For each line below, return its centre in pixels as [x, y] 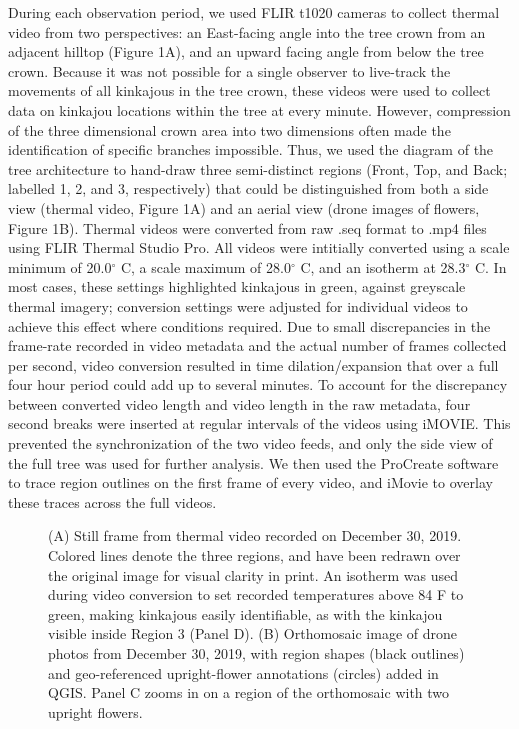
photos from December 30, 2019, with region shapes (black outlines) [256, 653]
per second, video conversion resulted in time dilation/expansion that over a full [253, 364]
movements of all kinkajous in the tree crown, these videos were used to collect [249, 90]
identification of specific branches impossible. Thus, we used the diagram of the [251, 149]
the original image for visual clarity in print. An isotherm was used [253, 574]
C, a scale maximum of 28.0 [205, 266]
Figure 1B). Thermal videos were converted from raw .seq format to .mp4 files [247, 227]
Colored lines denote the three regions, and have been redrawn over [254, 555]
